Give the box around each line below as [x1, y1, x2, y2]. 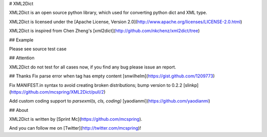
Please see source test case [9, 46, 67, 52]
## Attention [9, 55, 35, 61]
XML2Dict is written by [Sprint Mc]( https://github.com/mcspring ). [9, 116, 143, 122]
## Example [9, 37, 34, 43]
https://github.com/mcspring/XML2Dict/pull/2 [10, 89, 104, 95]
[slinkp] [183, 82, 199, 88]
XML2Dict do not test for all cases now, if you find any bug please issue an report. [9, 64, 177, 70]
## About [9, 107, 29, 113]
